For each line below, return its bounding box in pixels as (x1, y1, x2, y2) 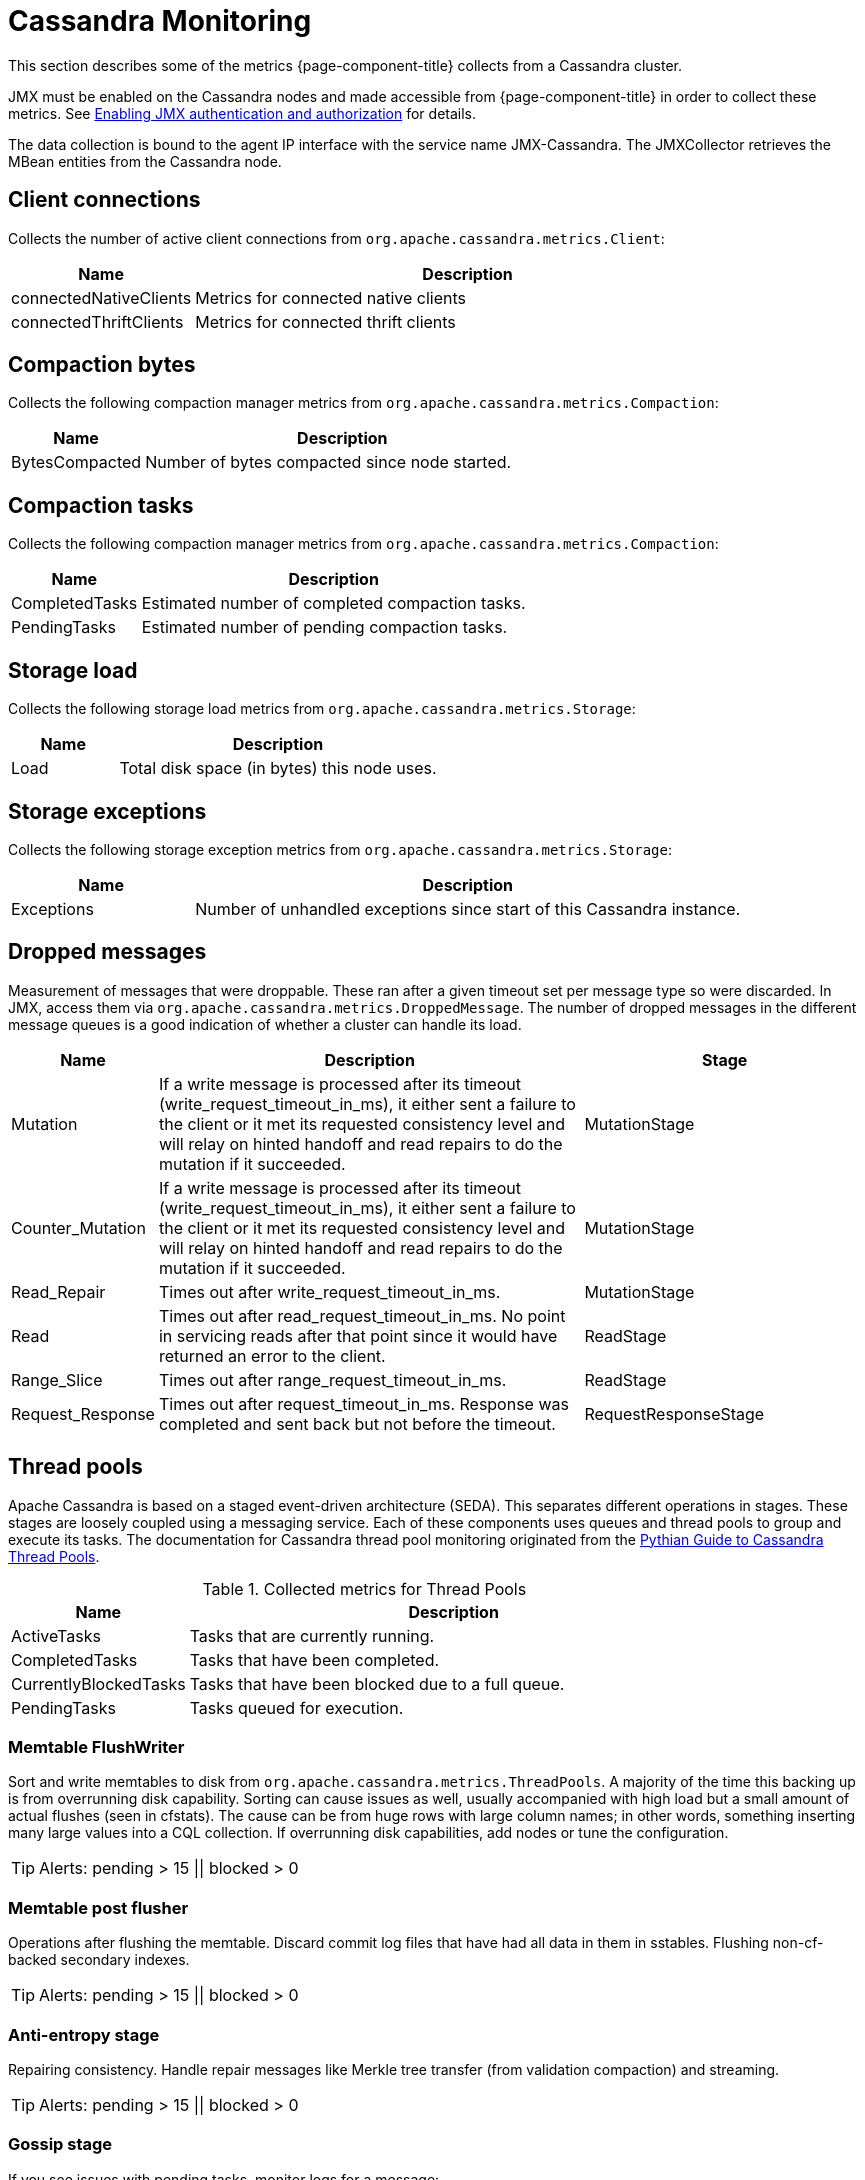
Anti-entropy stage (8, 2024, 160, 2045)
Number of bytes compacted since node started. (145, 452, 512, 473)
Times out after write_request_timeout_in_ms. (158, 1281, 501, 1302)
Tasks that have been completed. (189, 1649, 440, 1670)
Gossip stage (8, 2134, 113, 2155)
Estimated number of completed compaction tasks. (141, 593, 526, 614)
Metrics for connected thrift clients (195, 311, 456, 332)
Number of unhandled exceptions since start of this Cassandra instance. (195, 898, 741, 919)
